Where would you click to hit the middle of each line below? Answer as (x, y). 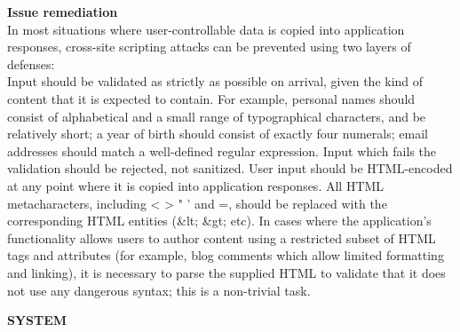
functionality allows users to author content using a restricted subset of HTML (222, 237)
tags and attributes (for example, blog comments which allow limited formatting (226, 255)
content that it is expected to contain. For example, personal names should (211, 98)
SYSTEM (37, 320)
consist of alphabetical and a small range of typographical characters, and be (217, 116)
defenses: (31, 63)
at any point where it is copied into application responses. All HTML (196, 185)
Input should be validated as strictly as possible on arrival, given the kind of (215, 81)
